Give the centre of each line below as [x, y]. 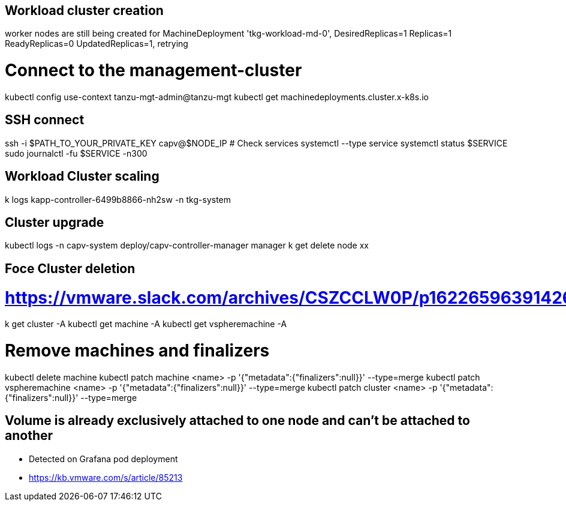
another [29, 436]
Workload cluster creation [84, 11]
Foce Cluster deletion [70, 268]
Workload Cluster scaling [82, 176]
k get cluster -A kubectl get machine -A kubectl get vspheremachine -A [146, 324]
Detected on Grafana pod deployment [103, 459]
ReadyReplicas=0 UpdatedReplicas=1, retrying [97, 44]
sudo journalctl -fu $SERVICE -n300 [76, 153]
